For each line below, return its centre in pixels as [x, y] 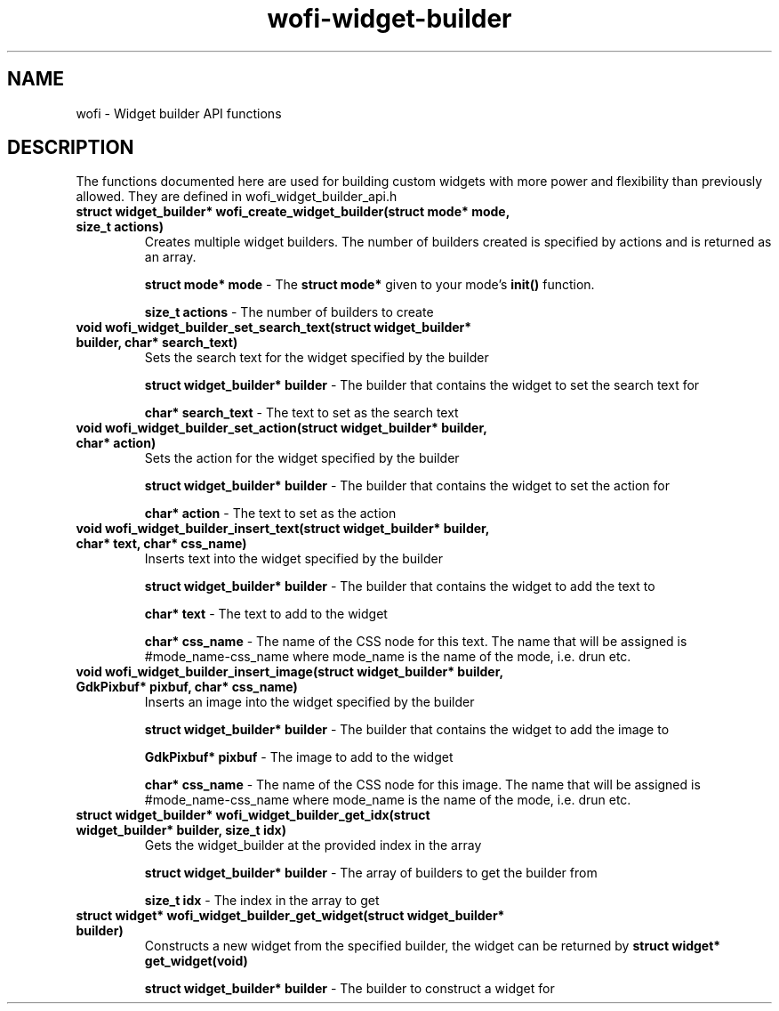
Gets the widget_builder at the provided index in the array [313, 845]
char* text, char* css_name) [161, 544]
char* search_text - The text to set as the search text [301, 413]
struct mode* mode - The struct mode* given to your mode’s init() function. [369, 285]
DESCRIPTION [71, 148]
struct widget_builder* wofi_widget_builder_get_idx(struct [253, 815]
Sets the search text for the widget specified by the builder [317, 358]
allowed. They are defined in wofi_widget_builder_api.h [237, 197]
